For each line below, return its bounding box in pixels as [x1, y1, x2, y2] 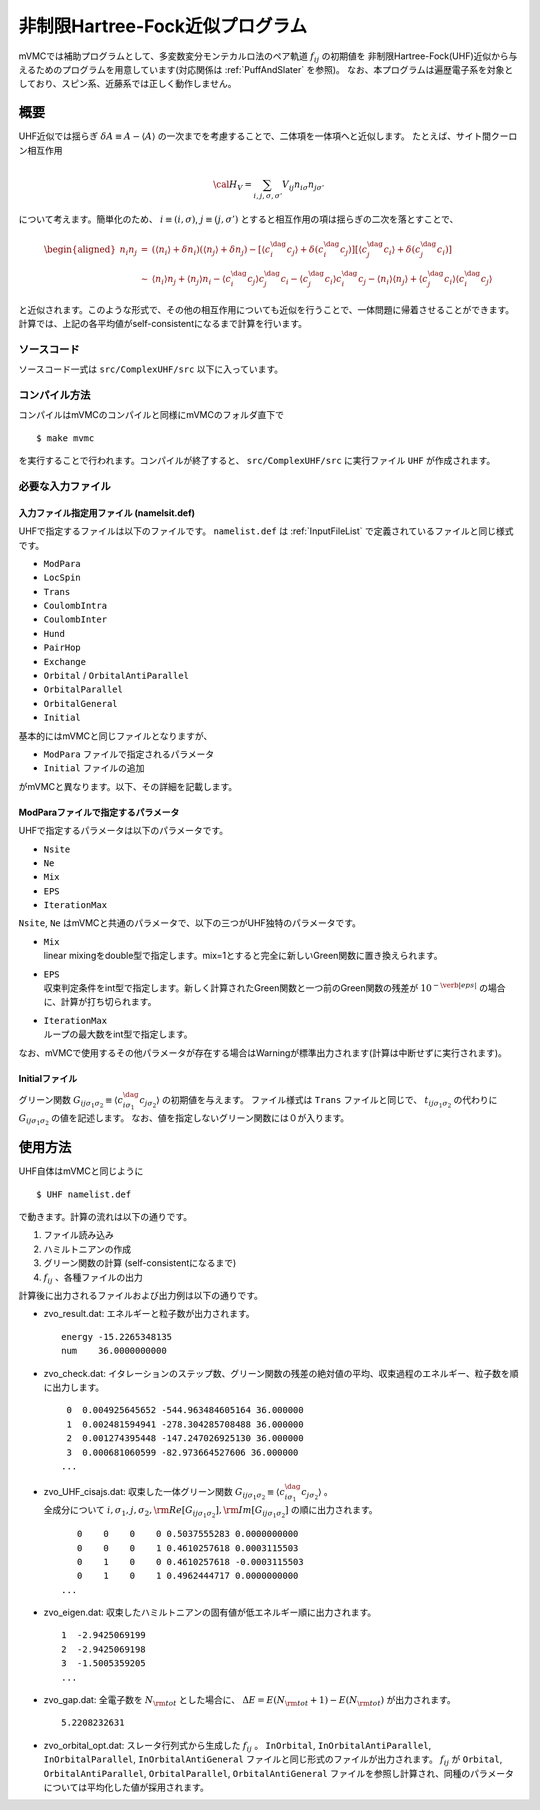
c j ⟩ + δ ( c [286, 243, 324, 257]
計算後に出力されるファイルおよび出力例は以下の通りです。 [18, 1290, 264, 1302]
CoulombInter [43, 614, 108, 625]
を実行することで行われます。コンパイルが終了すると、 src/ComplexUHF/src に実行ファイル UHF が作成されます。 [18, 455, 496, 467]
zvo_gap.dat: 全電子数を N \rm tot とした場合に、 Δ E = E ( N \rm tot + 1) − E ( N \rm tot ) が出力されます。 [43, 1694, 457, 1708]
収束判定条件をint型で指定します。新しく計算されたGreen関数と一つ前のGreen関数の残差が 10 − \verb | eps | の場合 [43, 981, 506, 994]
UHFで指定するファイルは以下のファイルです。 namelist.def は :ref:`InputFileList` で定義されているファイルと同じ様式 [18, 525, 514, 537]
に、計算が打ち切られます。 [43, 996, 157, 1008]
